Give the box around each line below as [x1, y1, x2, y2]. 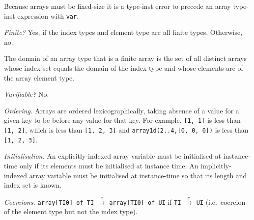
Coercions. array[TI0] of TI [4, 196, 94, 207]
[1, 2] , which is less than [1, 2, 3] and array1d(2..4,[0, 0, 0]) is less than [4, 125, 249, 135]
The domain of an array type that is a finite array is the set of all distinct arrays [4, 53, 247, 63]
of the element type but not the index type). [4, 206, 138, 217]
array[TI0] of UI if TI [109, 196, 181, 207]
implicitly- [200, 160, 231, 170]
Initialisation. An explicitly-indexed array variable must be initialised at [4, 151, 221, 161]
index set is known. [4, 180, 62, 190]
